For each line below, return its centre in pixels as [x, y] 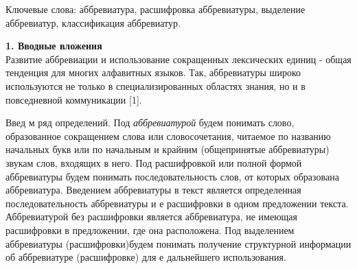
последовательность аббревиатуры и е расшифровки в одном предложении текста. [177, 203]
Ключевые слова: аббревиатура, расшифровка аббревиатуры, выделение [156, 9]
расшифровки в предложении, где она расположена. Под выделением [150, 230]
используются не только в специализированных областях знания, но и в [156, 85]
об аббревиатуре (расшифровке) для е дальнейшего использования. [146, 257]
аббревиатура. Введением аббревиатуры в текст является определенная [153, 190]
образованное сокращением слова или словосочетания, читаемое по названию [168, 136]
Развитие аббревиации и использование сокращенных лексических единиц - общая [178, 59]
